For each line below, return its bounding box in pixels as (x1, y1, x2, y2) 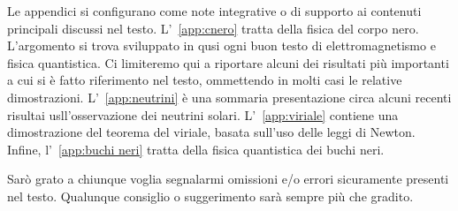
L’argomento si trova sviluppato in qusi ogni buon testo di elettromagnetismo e (7, 36, 436, 55)
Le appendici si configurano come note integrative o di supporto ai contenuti (7, 2, 422, 19)
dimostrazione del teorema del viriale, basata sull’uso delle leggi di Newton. (7, 123, 416, 141)
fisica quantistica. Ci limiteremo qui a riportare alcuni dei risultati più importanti (7, 53, 449, 72)
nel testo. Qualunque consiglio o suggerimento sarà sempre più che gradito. (7, 186, 414, 205)
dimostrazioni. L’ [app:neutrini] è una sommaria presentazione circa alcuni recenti (7, 87, 452, 106)
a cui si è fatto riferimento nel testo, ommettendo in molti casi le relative (7, 71, 402, 89)
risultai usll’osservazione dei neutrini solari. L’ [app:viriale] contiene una (7, 105, 399, 124)
